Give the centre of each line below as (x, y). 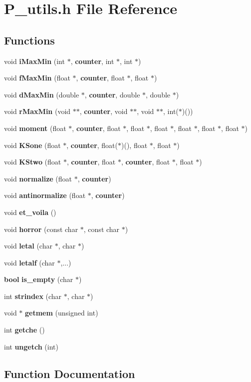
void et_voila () (30, 212)
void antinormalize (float (45, 195)
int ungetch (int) (31, 346)
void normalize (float (38, 178)
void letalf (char (29, 262)
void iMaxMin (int (34, 61)
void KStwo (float (33, 162)
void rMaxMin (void (37, 111)
